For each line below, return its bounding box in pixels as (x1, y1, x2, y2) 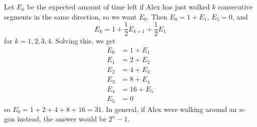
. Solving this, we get (51, 35, 116, 46)
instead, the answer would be (17, 113, 107, 124)
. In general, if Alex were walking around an (102, 103, 237, 114)
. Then (147, 11, 167, 21)
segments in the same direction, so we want (4, 11, 137, 21)
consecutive (218, 1, 253, 11)
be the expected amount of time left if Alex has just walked (27, 1, 210, 11)
